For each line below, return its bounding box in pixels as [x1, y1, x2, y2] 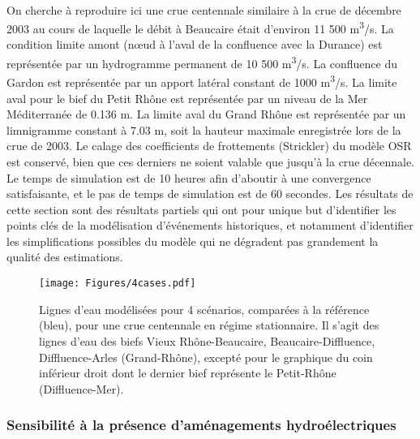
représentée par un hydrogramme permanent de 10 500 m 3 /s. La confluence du [6, 53, 398, 71]
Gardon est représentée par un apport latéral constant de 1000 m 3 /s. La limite [6, 71, 397, 90]
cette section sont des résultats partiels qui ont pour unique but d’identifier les [6, 200, 396, 217]
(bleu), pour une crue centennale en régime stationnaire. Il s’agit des [39, 316, 379, 334]
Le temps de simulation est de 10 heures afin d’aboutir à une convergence [6, 169, 371, 186]
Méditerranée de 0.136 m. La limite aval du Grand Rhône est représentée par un [6, 105, 406, 123]
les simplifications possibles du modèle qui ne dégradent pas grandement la [6, 232, 379, 249]
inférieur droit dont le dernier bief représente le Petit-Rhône [39, 364, 336, 381]
